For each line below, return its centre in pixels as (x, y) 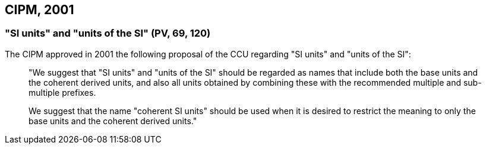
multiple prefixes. (62, 92)
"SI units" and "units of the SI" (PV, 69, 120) (108, 33)
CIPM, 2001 (40, 10)
